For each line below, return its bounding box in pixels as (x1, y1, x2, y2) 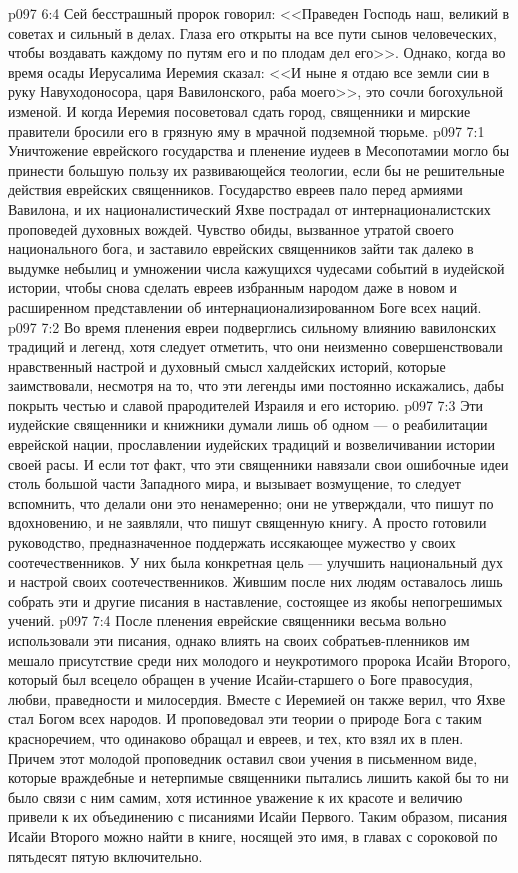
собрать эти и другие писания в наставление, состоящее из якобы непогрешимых (8, 590, 503, 611)
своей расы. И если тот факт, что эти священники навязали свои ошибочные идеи (8, 453, 509, 474)
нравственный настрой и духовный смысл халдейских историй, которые (8, 355, 446, 376)
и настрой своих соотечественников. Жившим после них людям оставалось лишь (8, 571, 503, 592)
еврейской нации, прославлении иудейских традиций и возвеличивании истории (8, 434, 495, 455)
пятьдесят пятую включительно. (8, 845, 203, 866)
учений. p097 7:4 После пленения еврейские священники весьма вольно (8, 610, 447, 631)
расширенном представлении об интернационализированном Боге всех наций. (8, 296, 482, 317)
